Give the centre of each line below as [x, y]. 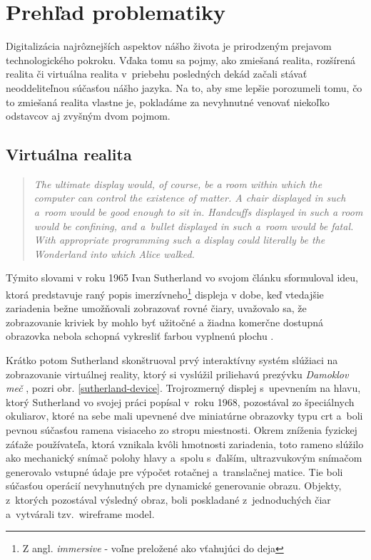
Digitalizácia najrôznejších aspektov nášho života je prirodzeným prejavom [169, 46]
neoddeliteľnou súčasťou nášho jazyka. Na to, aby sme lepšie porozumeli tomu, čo [184, 87]
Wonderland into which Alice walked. [114, 253]
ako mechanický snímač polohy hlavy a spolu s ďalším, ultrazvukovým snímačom [184, 458]
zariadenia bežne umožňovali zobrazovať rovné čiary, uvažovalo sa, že [156, 308]
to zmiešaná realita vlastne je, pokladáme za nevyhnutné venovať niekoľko [168, 102]
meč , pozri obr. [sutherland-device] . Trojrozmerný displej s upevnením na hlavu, [183, 388]
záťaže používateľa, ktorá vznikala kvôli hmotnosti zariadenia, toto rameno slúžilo [185, 444]
